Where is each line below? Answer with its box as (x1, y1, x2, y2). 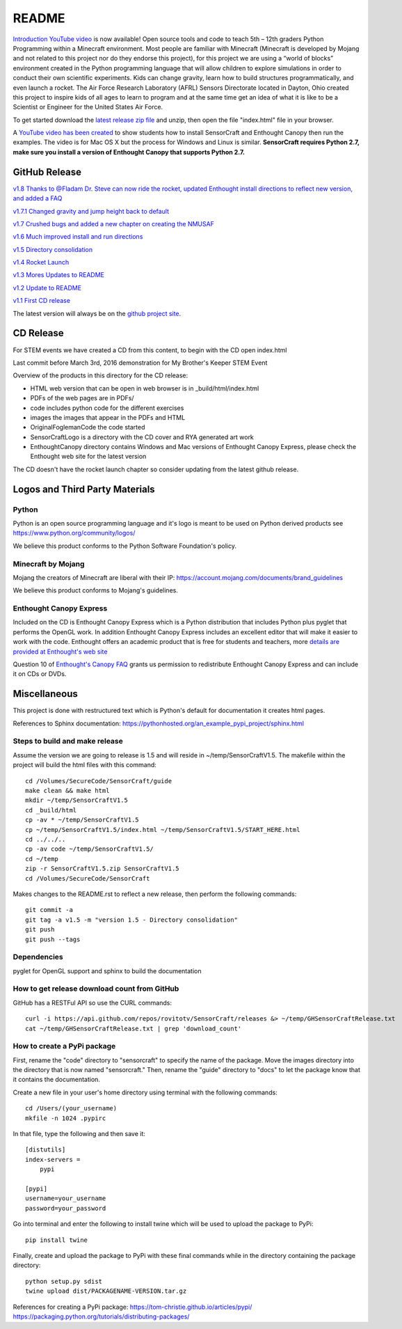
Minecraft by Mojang (13, 559, 85, 569)
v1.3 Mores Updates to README (13, 271, 104, 279)
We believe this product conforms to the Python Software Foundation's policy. (13, 542, 236, 550)
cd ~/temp (25, 855, 58, 863)
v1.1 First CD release (13, 297, 71, 305)
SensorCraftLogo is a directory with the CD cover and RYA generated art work (30, 432, 254, 441)
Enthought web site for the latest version (30, 453, 147, 461)
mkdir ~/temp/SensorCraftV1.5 (25, 796, 129, 804)
